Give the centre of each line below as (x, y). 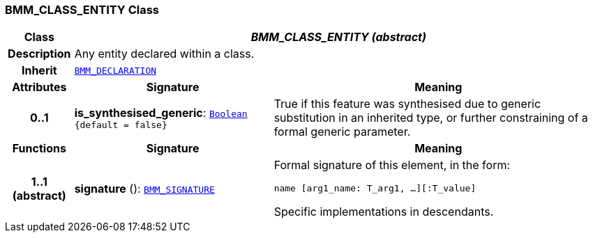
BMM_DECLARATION (115, 70)
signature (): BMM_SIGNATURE (144, 188)
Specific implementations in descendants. (384, 212)
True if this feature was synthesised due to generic (407, 104)
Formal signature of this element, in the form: (392, 165)
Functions (39, 149)
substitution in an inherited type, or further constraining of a (431, 118)
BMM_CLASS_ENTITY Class (82, 10)
